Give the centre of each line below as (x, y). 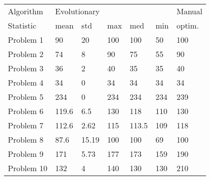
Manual (189, 11)
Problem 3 (26, 68)
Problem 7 (26, 125)
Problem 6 (26, 111)
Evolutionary (77, 11)
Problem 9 (26, 154)
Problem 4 (26, 82)
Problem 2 (26, 54)
